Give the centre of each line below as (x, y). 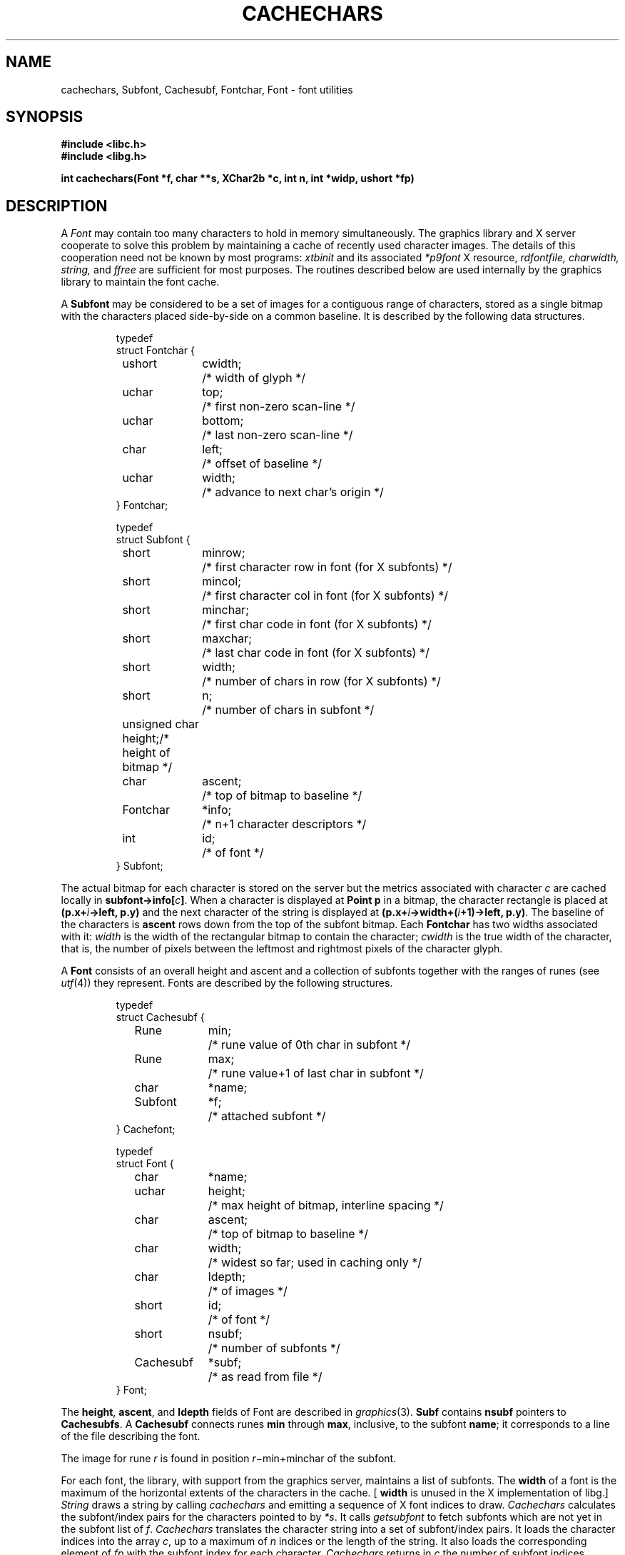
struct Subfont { (153, 540)
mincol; (222, 582)
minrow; (224, 553)
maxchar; (227, 639)
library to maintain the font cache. (140, 282)
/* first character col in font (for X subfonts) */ (325, 596)
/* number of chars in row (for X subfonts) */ (321, 681)
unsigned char (161, 724)
